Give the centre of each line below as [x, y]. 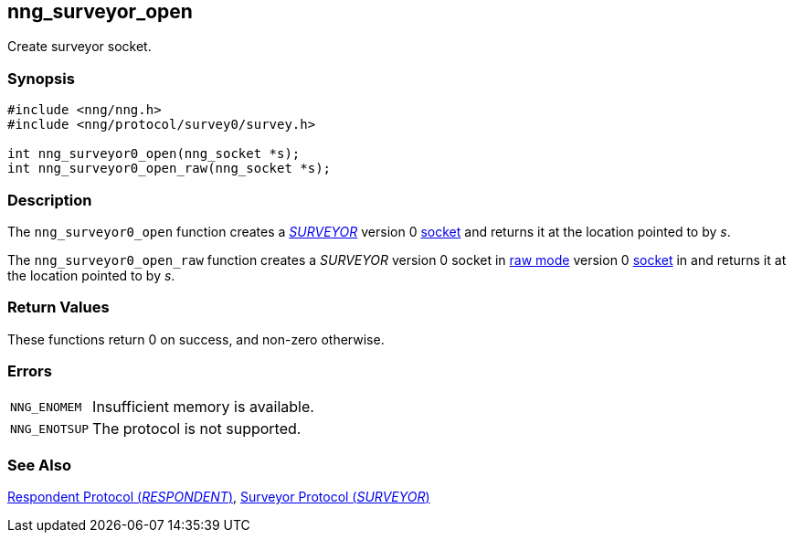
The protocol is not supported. [197, 429]
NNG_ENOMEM [46, 407]
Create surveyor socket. [79, 47]
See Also [39, 465]
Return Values [58, 307]
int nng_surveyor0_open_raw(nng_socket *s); [169, 169]
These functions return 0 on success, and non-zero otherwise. [196, 339]
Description [50, 200]
